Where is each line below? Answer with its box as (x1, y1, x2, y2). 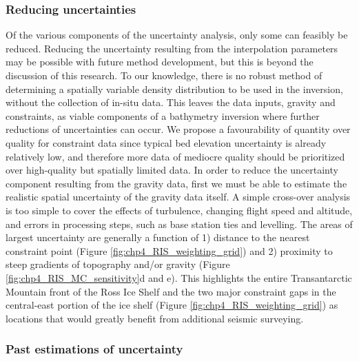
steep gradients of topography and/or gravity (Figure (6, 257, 230, 271)
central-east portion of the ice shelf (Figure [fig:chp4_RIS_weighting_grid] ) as (6, 298, 338, 312)
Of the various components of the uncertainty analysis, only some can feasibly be (6, 28, 348, 42)
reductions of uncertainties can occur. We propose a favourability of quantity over (6, 122, 351, 136)
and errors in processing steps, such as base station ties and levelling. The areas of (6, 216, 353, 231)
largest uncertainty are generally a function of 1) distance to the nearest (6, 230, 310, 245)
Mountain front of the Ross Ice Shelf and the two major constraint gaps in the (6, 284, 336, 298)
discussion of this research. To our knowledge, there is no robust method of (6, 68, 322, 82)
